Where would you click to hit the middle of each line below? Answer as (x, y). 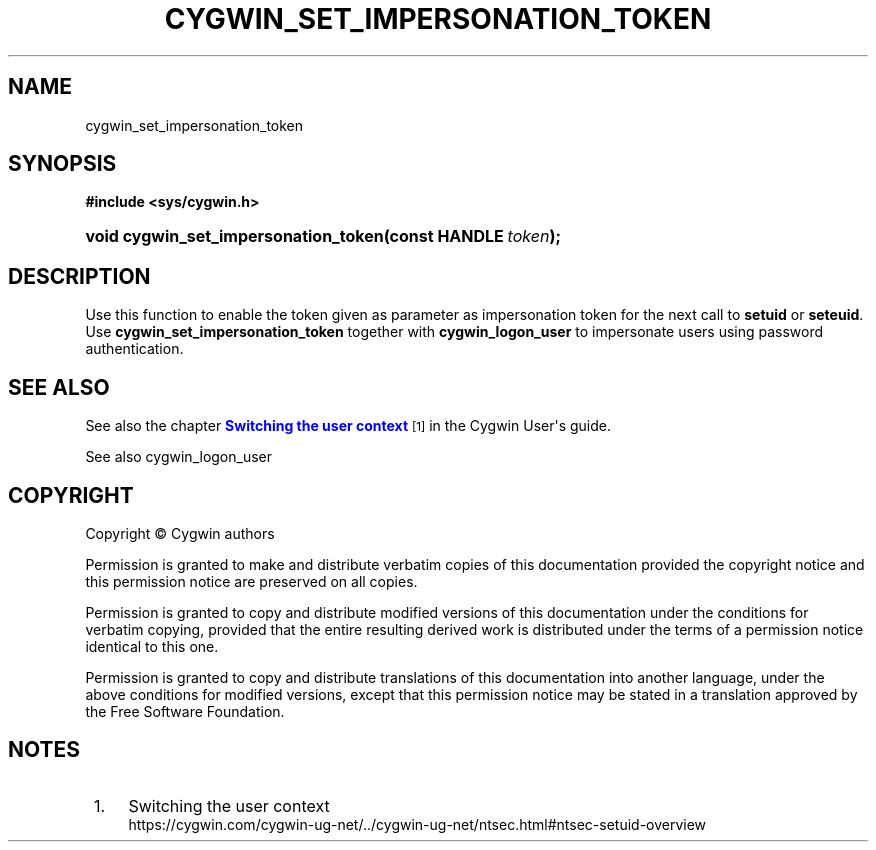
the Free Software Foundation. (185, 711)
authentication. (134, 349)
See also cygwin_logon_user (179, 457)
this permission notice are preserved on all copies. (251, 581)
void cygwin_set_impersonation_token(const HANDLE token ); (323, 236)
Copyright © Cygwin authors (180, 533)
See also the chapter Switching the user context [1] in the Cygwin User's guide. (348, 426)
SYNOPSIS (62, 164)
